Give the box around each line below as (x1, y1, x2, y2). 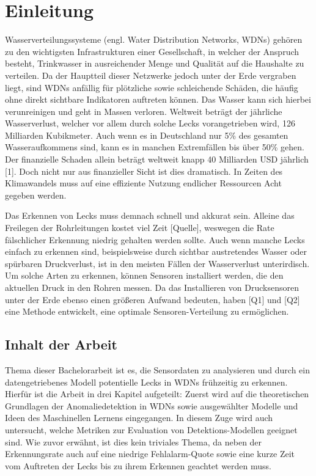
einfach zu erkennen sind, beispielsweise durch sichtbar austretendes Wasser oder (5, 245, 307, 258)
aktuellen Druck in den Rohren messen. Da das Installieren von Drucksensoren (5, 281, 299, 293)
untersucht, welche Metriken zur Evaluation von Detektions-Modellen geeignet (5, 423, 298, 436)
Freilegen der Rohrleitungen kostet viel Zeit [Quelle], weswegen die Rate (5, 221, 274, 234)
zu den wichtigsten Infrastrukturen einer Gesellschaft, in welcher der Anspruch (5, 45, 299, 57)
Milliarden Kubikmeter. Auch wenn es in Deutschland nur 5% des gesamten (5, 128, 288, 141)
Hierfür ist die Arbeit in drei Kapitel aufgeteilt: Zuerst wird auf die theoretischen (5, 387, 309, 400)
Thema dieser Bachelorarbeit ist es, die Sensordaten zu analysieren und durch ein (5, 363, 310, 376)
